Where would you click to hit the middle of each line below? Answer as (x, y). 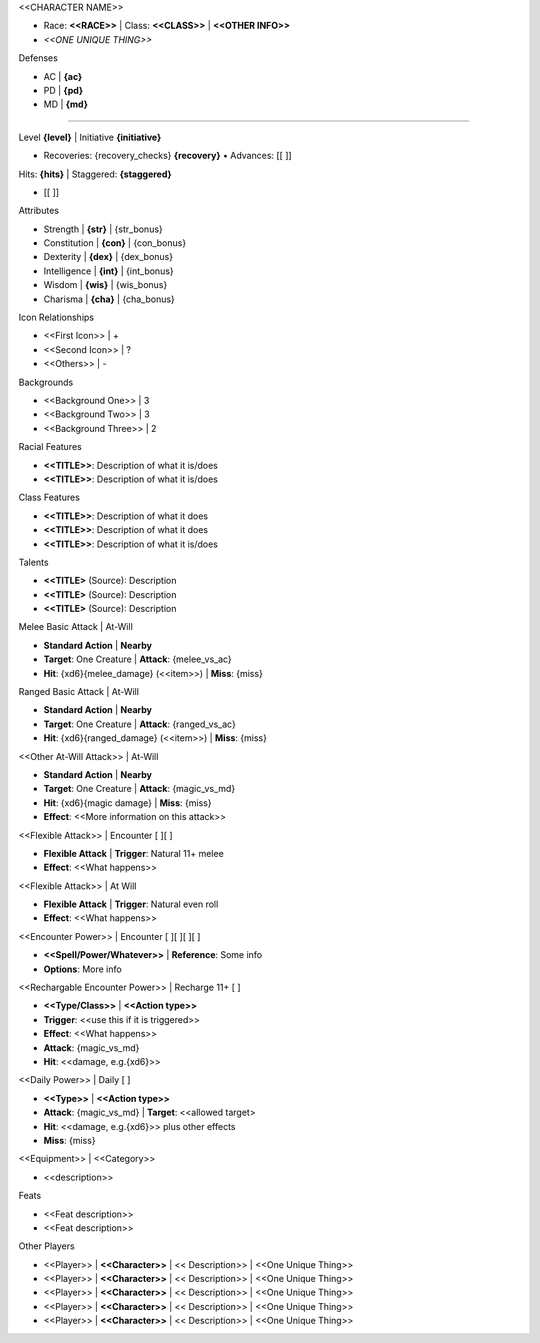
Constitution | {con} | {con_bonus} (115, 243)
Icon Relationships (56, 317)
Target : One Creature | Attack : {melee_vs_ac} (137, 659)
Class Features (49, 497)
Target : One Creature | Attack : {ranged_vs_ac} (140, 724)
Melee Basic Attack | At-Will (76, 627)
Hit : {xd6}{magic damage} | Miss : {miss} (127, 802)
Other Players (46, 1246)
